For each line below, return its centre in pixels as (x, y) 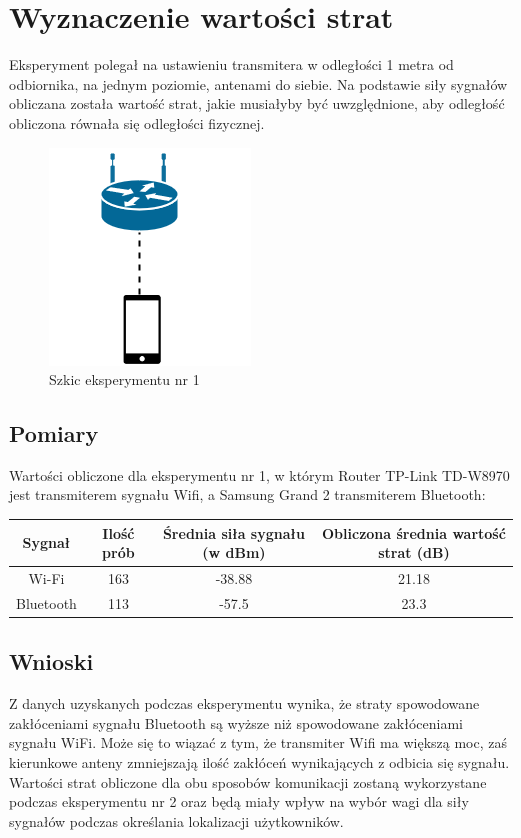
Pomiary (54, 433)
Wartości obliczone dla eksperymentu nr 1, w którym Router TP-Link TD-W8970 (259, 474)
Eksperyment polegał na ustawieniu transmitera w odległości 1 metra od (231, 64)
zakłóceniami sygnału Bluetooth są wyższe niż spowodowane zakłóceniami (236, 722)
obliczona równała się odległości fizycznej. (137, 122)
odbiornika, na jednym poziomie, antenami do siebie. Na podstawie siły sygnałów (258, 83)
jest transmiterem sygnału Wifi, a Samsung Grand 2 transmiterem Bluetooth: (247, 494)
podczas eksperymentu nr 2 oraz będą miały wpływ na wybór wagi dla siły (239, 801)
